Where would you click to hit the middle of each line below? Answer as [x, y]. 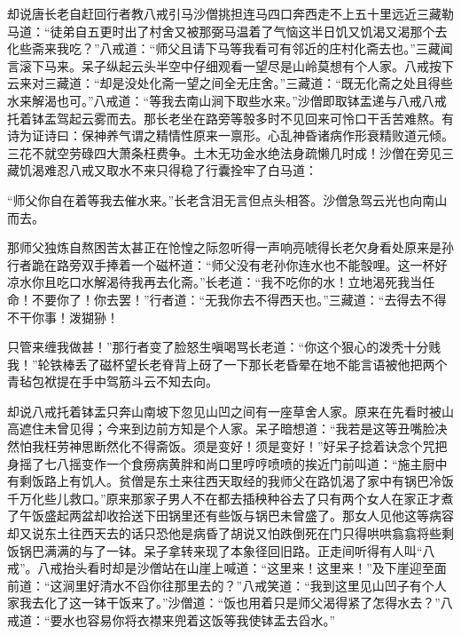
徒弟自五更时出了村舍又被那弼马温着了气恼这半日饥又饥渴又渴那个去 [249, 31]
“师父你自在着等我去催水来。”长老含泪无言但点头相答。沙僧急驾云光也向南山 [227, 199]
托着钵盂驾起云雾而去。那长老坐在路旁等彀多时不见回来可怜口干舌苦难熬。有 [230, 118]
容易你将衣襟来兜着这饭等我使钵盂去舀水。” [211, 620]
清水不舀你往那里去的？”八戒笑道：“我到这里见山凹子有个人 [273, 585]
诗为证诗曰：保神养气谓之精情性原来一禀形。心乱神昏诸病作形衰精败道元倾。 [230, 135]
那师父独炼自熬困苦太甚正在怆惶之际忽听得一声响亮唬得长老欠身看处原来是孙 [230, 247]
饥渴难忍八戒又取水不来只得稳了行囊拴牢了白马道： [168, 170]
